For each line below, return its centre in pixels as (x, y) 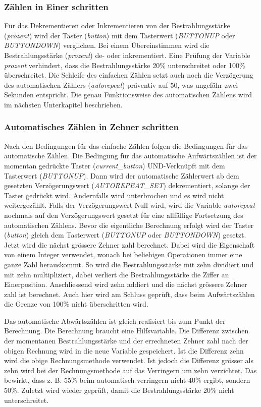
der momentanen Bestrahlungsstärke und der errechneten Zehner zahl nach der (126, 341)
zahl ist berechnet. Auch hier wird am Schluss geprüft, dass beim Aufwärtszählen (129, 294)
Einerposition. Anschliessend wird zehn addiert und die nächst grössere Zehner (126, 284)
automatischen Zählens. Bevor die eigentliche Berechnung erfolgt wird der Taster (129, 225)
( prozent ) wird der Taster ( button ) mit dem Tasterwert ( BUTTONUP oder (120, 35)
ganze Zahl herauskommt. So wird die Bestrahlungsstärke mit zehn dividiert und (129, 264)
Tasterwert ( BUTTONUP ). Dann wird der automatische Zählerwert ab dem (122, 175)
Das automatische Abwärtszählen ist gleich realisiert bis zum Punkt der (115, 321)
